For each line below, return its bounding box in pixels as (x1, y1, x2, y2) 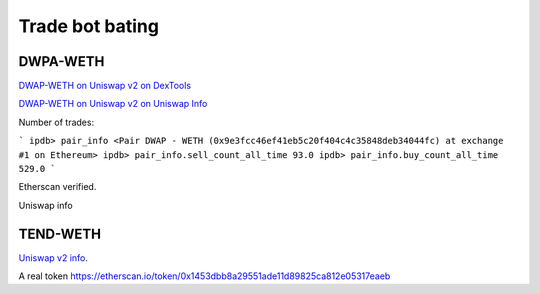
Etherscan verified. (18, 181, 97, 193)
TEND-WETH (18, 225, 102, 242)
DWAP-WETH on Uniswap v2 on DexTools (18, 80, 192, 92)
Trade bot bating (18, 15, 160, 37)
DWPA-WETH (18, 53, 105, 70)
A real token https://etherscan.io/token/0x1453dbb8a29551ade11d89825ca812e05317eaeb (18, 270, 391, 282)
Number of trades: (18, 116, 95, 128)
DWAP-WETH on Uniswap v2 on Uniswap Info (18, 98, 208, 110)
